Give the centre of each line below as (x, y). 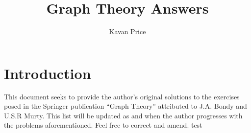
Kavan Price (127, 31)
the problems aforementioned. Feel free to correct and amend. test (103, 125)
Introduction (48, 73)
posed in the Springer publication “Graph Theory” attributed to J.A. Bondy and (125, 106)
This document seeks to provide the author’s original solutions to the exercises (122, 96)
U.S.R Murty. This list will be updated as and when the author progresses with (123, 115)
